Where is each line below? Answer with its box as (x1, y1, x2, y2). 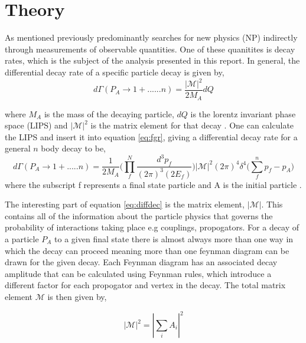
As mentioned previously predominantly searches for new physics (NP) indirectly (5, 31, 298, 44)
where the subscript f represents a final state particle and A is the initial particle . (5, 178, 302, 190)
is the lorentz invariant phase (190, 107, 296, 120)
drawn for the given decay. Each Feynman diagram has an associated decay (5, 256, 278, 268)
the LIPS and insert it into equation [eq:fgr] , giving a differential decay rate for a (5, 130, 298, 143)
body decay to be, (41, 142, 106, 154)
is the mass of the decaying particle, (44, 107, 174, 120)
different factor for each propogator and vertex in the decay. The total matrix (5, 279, 286, 291)
